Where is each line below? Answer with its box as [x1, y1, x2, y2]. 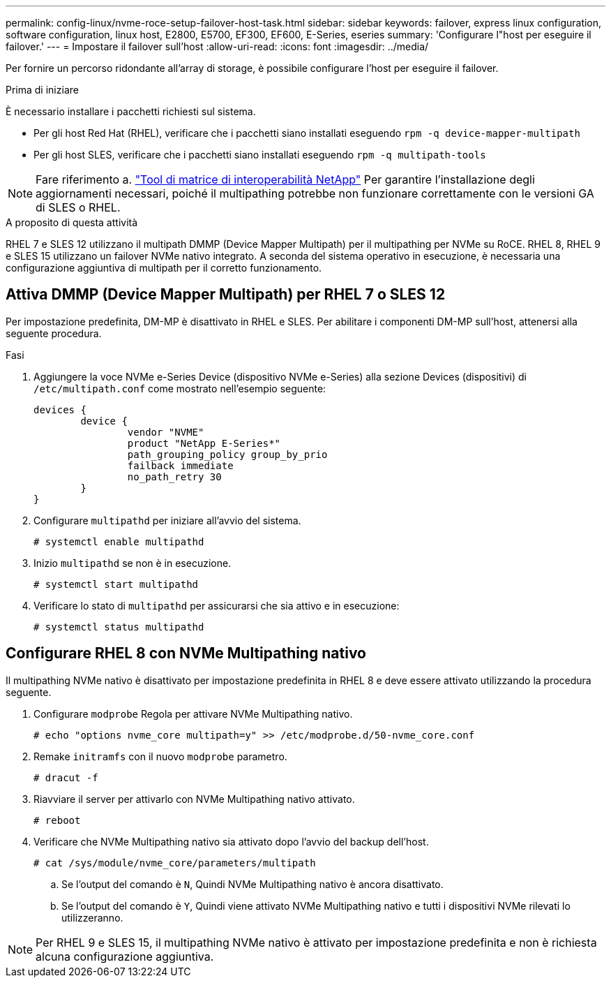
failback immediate [127, 459, 234, 471]
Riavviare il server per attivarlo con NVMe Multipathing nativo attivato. [33, 792, 355, 805]
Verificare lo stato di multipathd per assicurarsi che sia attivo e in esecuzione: [33, 599, 400, 612]
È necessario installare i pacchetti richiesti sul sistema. [6, 105, 256, 117]
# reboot [33, 814, 81, 826]
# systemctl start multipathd [33, 578, 199, 590]
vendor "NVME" [127, 426, 204, 438]
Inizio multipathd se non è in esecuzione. [33, 556, 232, 569]
